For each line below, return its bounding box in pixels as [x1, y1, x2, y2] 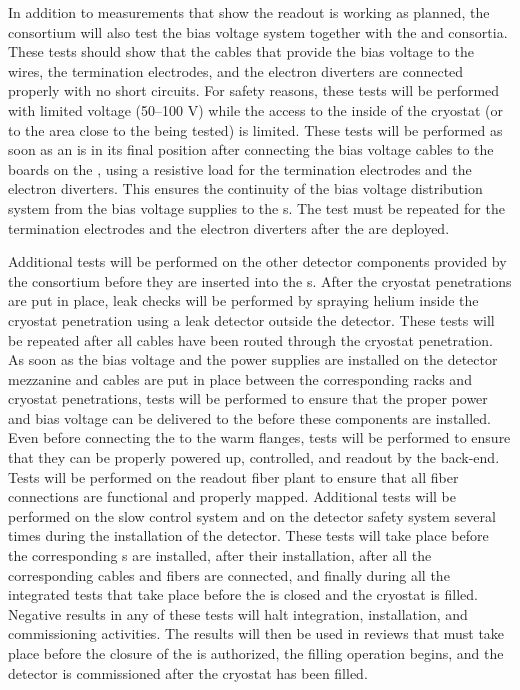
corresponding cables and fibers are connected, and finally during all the [8, 564, 450, 585]
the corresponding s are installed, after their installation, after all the [8, 545, 432, 566]
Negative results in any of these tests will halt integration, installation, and [8, 603, 468, 624]
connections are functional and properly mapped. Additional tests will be [8, 486, 457, 507]
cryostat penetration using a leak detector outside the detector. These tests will [8, 309, 495, 330]
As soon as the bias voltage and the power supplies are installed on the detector [8, 349, 498, 370]
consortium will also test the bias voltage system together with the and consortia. [8, 21, 508, 42]
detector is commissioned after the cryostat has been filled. [8, 662, 368, 683]
